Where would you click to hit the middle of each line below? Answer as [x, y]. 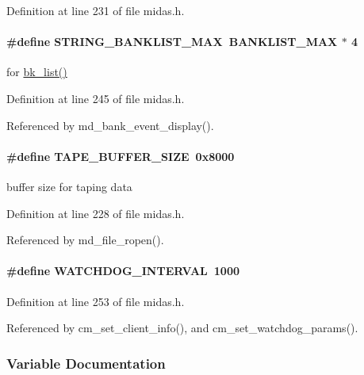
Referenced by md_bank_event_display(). [110, 125]
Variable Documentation [86, 363]
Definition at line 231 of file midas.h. [96, 10]
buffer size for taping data [69, 186]
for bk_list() [37, 72]
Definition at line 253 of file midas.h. [96, 301]
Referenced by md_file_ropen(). [85, 240]
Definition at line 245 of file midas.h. [96, 98]
